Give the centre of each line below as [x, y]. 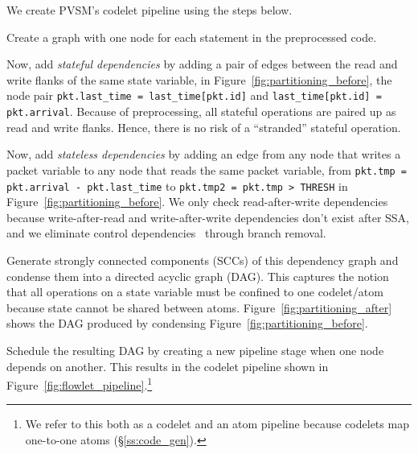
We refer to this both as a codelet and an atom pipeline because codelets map [217, 424]
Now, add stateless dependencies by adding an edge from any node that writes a [204, 154]
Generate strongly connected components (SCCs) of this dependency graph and [203, 260]
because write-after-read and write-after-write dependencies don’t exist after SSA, [208, 217]
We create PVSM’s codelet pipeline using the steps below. [150, 10]
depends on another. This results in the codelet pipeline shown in [168, 366]
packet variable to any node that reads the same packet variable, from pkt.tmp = [207, 169]
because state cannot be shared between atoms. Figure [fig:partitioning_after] [199, 307]
